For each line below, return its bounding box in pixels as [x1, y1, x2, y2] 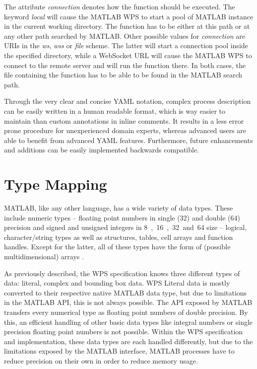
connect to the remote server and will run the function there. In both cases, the [4, 60, 246, 70]
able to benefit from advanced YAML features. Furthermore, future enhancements [4, 135, 253, 145]
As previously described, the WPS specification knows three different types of [4, 268, 240, 278]
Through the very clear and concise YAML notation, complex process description [4, 96, 251, 106]
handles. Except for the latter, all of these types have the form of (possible [4, 241, 231, 252]
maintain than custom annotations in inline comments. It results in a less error [4, 115, 244, 126]
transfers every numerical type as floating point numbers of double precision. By [4, 306, 248, 317]
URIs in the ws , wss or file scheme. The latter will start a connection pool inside [4, 40, 248, 51]
